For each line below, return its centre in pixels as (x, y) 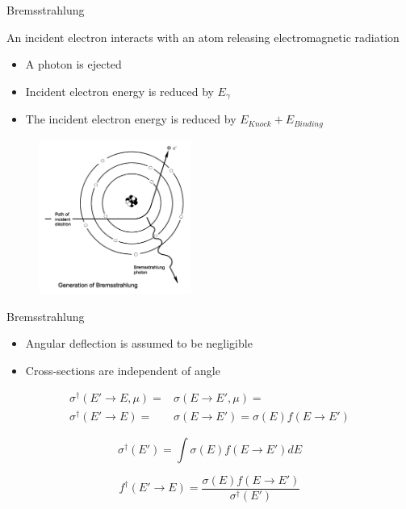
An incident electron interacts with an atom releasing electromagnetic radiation (203, 37)
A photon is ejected (73, 64)
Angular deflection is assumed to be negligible (139, 343)
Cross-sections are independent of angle (123, 370)
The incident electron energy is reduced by (131, 119)
